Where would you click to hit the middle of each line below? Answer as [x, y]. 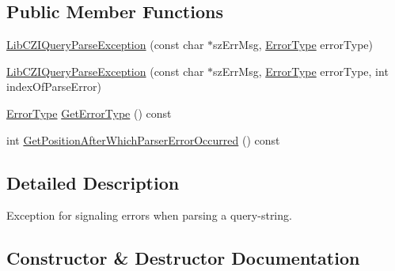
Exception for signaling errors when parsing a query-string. [149, 215]
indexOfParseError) [54, 87]
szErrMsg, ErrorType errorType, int [301, 71]
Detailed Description [93, 182]
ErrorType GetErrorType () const [89, 113]
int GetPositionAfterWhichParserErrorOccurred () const [143, 139]
